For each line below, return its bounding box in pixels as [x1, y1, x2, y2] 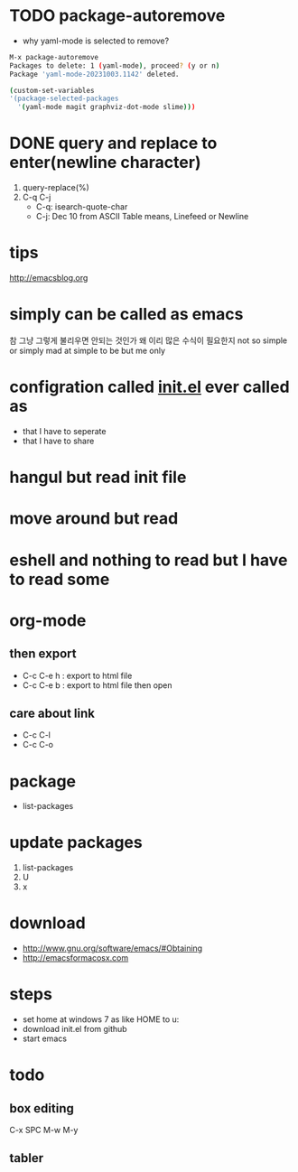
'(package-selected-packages [9, 94, 119, 104]
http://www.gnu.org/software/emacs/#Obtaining [22, 943, 203, 953]
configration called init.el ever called [9, 377, 291, 397]
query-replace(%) [22, 182, 90, 193]
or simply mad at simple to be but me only [9, 345, 165, 356]
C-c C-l [22, 730, 51, 740]
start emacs [22, 1033, 68, 1044]
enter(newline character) [9, 153, 201, 172]
